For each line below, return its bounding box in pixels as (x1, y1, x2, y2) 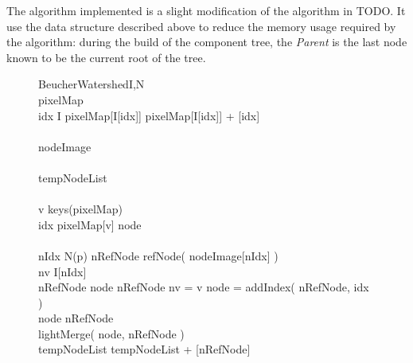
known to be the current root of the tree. (6, 49, 206, 65)
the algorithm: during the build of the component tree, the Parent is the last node (6, 33, 407, 50)
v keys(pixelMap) (38, 201, 123, 217)
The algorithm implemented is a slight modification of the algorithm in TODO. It (6, 2, 406, 18)
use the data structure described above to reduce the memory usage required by (6, 18, 396, 34)
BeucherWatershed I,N (38, 76, 145, 92)
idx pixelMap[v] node (38, 216, 142, 232)
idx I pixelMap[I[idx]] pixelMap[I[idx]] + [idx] (38, 107, 260, 123)
